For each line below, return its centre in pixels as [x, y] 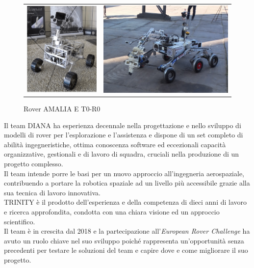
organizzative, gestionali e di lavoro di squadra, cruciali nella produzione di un [122, 154]
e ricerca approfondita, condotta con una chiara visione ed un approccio [112, 211]
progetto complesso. [34, 163]
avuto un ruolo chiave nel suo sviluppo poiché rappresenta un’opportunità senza [124, 240]
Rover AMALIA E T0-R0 [62, 109]
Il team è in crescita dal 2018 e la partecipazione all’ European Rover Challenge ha [127, 231]
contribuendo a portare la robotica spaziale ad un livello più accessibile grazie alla [127, 183]
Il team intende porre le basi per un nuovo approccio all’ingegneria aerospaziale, [124, 173]
